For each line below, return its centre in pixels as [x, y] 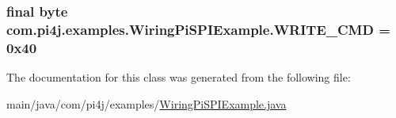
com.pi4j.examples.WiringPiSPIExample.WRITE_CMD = [198, 29]
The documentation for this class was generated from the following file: [179, 77]
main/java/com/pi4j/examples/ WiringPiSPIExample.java [147, 103]
